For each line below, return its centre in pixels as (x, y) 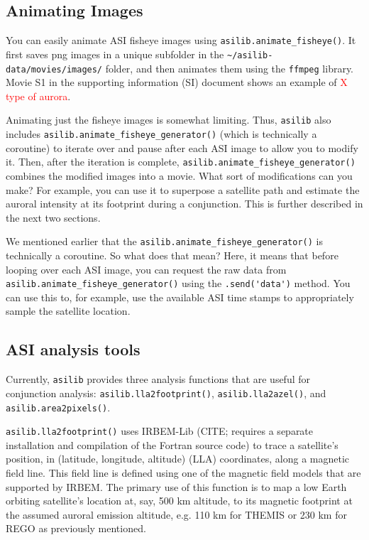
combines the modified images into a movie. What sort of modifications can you (179, 175)
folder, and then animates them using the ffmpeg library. (230, 68)
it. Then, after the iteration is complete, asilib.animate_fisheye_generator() (181, 162)
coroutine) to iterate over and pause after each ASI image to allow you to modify (182, 147)
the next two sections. (53, 217)
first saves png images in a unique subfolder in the (115, 54)
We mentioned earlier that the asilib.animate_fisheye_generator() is (164, 241)
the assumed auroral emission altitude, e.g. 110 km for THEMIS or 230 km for (176, 514)
